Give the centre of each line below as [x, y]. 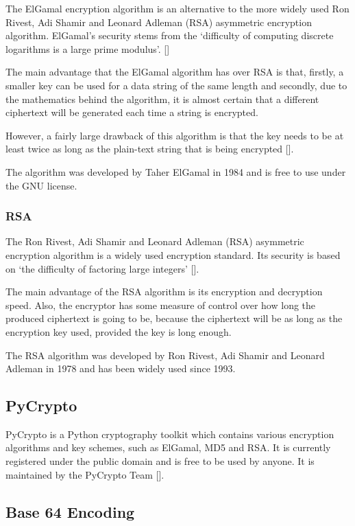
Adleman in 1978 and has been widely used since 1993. [121, 368]
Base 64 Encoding [70, 511]
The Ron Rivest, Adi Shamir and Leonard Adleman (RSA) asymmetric [155, 241]
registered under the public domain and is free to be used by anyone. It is [160, 461]
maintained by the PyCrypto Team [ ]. [85, 474]
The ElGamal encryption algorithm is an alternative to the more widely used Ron [177, 8]
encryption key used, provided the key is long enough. [119, 331]
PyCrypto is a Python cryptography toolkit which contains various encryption [170, 434]
